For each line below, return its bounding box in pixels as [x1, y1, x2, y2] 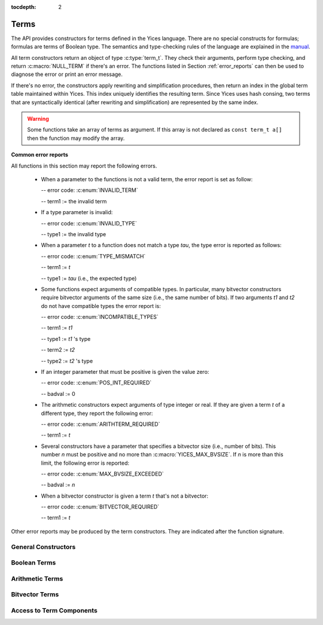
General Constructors [11, 542, 76, 551]
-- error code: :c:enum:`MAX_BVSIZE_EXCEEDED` [41, 470, 164, 477]
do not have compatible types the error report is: [41, 302, 161, 309]
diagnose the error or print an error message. [11, 71, 123, 78]
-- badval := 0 [41, 390, 76, 397]
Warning [27, 115, 49, 123]
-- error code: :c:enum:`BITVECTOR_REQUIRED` [41, 503, 160, 511]
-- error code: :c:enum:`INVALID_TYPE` [41, 219, 137, 227]
